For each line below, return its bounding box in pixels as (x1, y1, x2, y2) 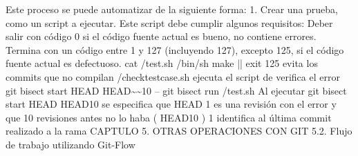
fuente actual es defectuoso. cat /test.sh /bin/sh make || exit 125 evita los (6, 56, 318, 70)
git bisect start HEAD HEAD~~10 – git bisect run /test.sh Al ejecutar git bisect (6, 83, 347, 97)
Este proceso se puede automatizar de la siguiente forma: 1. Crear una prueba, (6, 2, 338, 16)
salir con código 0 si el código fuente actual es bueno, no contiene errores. (6, 29, 317, 43)
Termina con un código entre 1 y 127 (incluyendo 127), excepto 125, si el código (6, 42, 344, 57)
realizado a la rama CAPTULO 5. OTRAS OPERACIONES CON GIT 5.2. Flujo (6, 124, 352, 138)
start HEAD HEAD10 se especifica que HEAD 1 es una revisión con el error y (6, 97, 337, 111)
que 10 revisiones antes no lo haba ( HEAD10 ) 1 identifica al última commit (6, 110, 332, 124)
